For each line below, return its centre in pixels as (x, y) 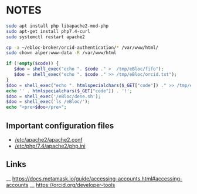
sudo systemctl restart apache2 (45, 37)
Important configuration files (60, 126)
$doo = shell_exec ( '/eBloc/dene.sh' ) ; (53, 96)
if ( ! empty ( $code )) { (33, 63)
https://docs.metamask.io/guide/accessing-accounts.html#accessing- (97, 178)
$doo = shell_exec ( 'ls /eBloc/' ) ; (48, 102)
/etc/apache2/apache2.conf (49, 140)
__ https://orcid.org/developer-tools (72, 185)
